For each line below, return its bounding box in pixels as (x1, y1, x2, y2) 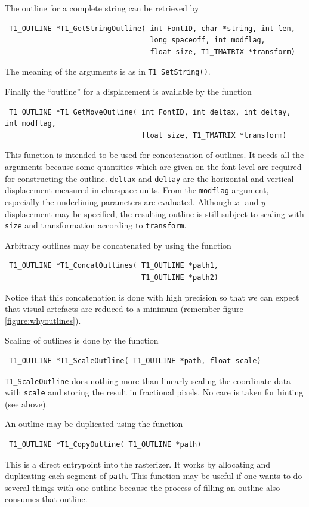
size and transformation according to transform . (5, 219, 187, 231)
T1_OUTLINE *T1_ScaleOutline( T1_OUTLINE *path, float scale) (9, 356, 261, 365)
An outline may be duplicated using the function (5, 418, 183, 430)
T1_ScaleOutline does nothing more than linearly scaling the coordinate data (5, 374, 291, 387)
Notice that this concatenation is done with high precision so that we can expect (5, 290, 299, 303)
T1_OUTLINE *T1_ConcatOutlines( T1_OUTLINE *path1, (9, 261, 218, 270)
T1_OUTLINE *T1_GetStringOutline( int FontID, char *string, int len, (9, 24, 295, 33)
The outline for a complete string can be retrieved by (5, 2, 199, 14)
